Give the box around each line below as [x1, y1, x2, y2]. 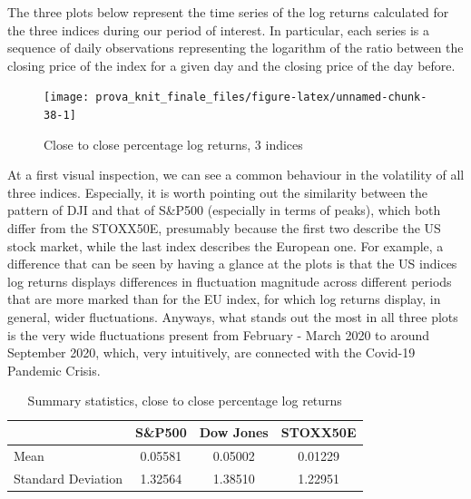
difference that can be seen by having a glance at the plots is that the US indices [7, 254, 457, 273]
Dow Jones [199, 423, 269, 441]
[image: [44, 91, 90, 104]
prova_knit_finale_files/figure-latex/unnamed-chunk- [95, 91, 427, 104]
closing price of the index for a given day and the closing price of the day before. [7, 55, 456, 74]
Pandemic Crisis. [7, 360, 101, 379]
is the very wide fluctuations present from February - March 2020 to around [7, 325, 430, 344]
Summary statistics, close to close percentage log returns [27, 391, 342, 410]
